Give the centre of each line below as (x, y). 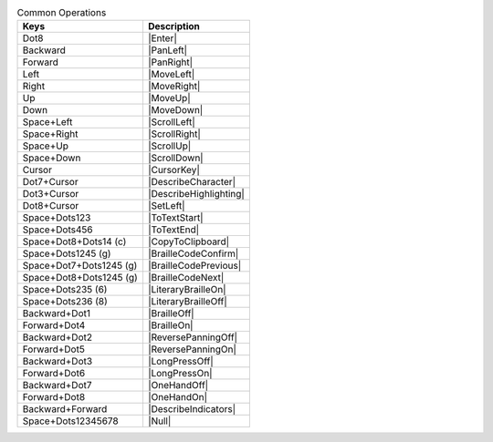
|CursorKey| (173, 170)
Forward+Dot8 (54, 397)
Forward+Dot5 (54, 349)
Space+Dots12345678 (70, 421)
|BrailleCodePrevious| (194, 266)
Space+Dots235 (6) (65, 290)
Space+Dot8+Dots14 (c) (74, 242)
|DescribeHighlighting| (196, 194)
